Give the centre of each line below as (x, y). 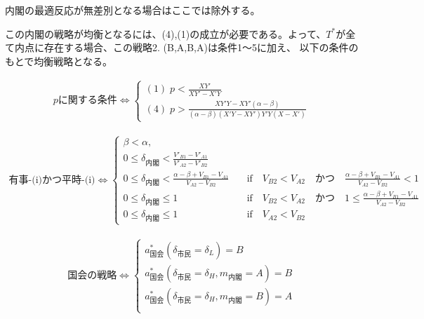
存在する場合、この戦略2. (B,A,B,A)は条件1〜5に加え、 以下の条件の (201, 47)
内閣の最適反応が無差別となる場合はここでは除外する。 (133, 10)
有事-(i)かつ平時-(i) (52, 180)
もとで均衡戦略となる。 (59, 61)
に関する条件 (87, 101)
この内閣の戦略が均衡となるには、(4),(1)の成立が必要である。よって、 (166, 33)
